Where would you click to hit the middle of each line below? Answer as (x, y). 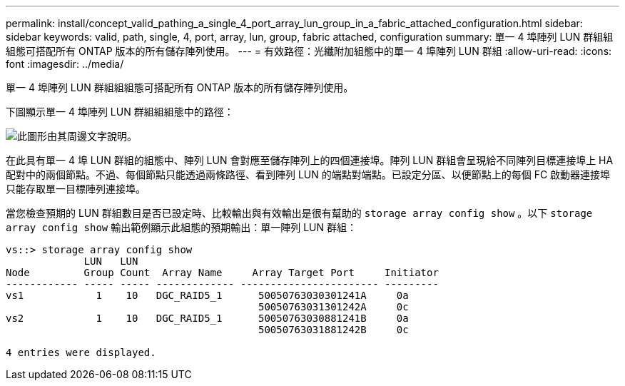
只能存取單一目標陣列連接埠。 (76, 189)
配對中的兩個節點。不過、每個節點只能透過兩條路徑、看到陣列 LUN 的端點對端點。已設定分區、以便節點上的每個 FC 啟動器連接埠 (308, 174)
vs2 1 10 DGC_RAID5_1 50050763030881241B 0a (207, 318)
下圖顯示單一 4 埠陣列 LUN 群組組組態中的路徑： (120, 112)
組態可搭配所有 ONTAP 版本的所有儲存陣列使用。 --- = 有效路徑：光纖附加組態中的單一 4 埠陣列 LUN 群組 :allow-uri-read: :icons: (309, 51)
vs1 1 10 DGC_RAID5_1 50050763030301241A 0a (207, 295)
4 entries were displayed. (81, 352)
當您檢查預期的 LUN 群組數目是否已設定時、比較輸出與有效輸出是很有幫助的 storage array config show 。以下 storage (299, 213)
